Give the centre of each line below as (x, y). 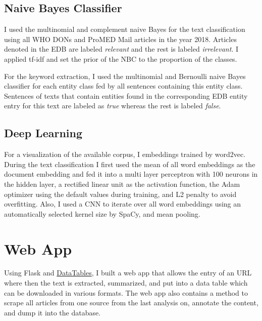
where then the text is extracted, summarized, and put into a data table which (126, 283)
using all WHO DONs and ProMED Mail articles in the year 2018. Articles (120, 39)
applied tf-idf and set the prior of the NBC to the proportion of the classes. (121, 58)
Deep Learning (43, 133)
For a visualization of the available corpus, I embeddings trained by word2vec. (125, 154)
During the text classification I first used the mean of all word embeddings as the (130, 164)
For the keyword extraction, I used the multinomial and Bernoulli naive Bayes (125, 76)
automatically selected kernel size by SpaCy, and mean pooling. (102, 213)
